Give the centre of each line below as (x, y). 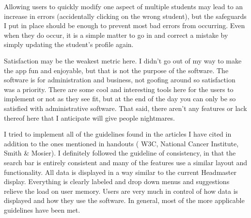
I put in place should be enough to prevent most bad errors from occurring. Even (125, 25)
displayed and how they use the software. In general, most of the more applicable (124, 200)
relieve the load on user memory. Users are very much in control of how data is (121, 191)
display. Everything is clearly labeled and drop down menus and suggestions (117, 181)
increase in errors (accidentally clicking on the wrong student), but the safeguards (125, 16)
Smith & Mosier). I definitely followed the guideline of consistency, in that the (120, 153)
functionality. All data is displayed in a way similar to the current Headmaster (120, 172)
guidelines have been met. (42, 210)
